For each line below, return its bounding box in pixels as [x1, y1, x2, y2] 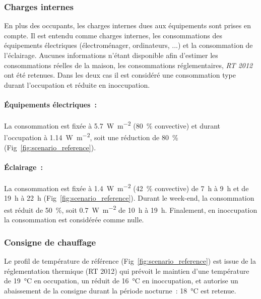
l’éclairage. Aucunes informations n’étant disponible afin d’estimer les [4, 50, 218, 60]
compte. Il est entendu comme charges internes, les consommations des [4, 30, 222, 40]
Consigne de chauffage [4, 235, 96, 248]
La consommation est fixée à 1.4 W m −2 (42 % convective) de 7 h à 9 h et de [4, 182, 249, 193]
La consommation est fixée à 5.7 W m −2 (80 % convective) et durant [4, 119, 221, 131]
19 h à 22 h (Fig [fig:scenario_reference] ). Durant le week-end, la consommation [4, 193, 254, 203]
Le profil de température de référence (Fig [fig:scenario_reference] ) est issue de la [4, 255, 256, 266]
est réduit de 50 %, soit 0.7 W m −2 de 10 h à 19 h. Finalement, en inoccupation [4, 203, 257, 215]
